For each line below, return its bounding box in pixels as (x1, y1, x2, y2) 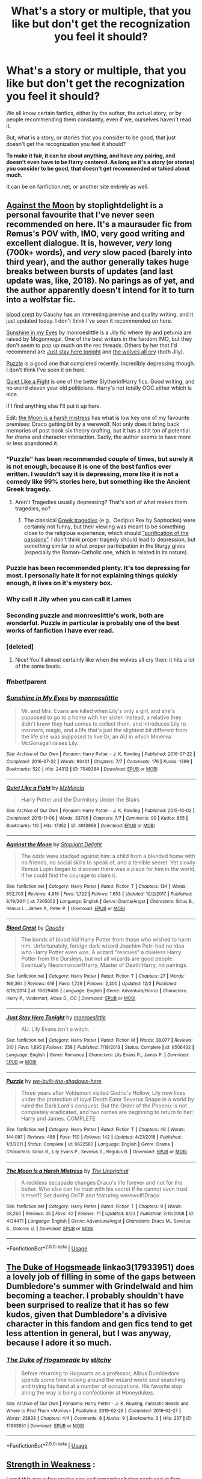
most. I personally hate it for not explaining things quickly (6, 571, 178, 580)
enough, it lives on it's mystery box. (6, 578, 113, 587)
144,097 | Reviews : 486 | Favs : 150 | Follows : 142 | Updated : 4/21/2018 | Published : (6, 1134, 182, 1140)
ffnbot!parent (6, 677, 47, 686)
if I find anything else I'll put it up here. (6, 402, 102, 410)
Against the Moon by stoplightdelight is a (6, 200, 164, 211)
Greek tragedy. (6, 484, 51, 493)
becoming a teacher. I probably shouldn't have (6, 1291, 185, 1301)
